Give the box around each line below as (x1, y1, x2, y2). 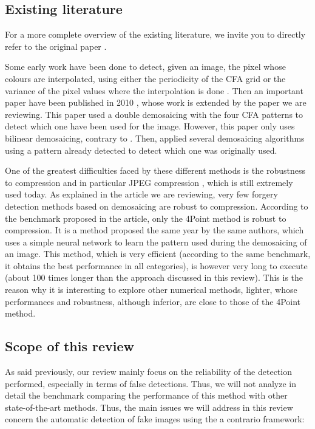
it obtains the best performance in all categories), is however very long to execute (5, 259, 308, 272)
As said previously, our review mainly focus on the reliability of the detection (5, 365, 292, 378)
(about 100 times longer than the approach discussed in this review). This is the (5, 271, 303, 284)
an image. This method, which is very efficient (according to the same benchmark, (5, 247, 311, 260)
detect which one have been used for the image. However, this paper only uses (5, 120, 295, 132)
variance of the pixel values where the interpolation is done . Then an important (5, 84, 303, 97)
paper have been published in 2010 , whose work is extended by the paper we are (5, 96, 307, 109)
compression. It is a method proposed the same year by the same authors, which (5, 224, 304, 236)
